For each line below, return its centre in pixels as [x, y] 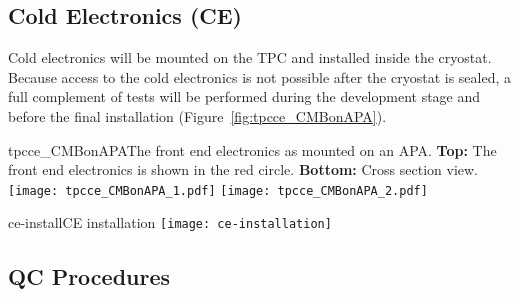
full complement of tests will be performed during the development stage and [244, 96]
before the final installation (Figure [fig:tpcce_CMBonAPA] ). [197, 115]
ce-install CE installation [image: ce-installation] [170, 222]
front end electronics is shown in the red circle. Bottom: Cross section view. [243, 169]
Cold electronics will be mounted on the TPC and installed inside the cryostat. [250, 57]
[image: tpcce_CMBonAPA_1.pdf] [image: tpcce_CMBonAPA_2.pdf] [218, 190]
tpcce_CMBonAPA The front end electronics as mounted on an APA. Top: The [252, 149]
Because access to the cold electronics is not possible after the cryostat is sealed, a [260, 76]
